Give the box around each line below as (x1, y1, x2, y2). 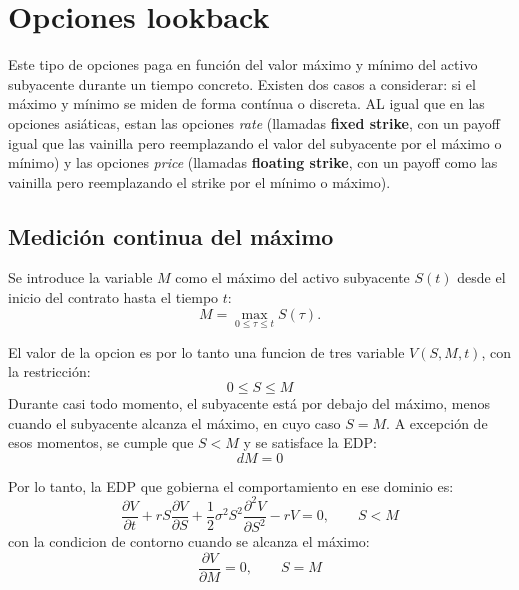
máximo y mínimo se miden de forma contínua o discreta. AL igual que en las (8, 93, 485, 114)
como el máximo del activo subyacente (175, 267, 410, 288)
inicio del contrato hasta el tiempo (8, 287, 219, 308)
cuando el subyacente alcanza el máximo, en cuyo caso (8, 412, 341, 433)
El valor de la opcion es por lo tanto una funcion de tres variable (8, 341, 405, 362)
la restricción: (8, 361, 91, 382)
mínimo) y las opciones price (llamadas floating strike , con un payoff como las (8, 152, 498, 173)
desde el (457, 267, 506, 288)
